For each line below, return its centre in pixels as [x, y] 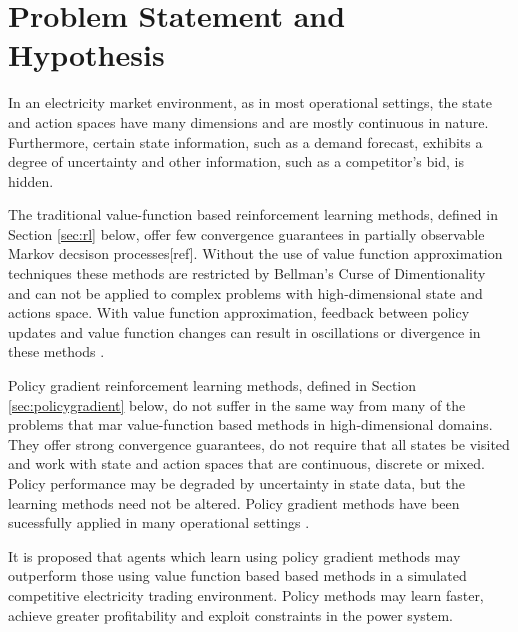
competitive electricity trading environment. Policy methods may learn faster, [246, 594]
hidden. [31, 180]
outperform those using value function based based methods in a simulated [237, 575]
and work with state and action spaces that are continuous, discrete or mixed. [246, 463]
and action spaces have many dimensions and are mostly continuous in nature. [248, 121]
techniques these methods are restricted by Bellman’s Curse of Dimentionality [247, 273]
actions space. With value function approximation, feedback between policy [239, 312]
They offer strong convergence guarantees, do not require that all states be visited [259, 443]
